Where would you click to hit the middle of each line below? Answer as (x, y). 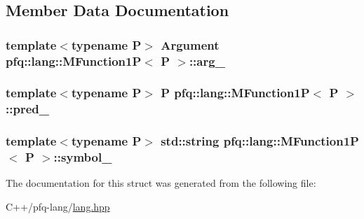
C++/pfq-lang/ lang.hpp (58, 207)
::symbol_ (83, 157)
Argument (190, 44)
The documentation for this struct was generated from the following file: (161, 183)
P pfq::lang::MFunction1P (235, 93)
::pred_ (27, 109)
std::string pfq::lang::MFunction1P (260, 141)
